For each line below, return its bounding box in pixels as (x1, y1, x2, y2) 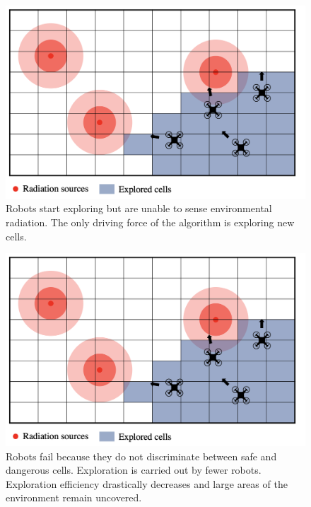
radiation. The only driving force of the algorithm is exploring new (6, 215, 295, 230)
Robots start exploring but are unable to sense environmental (6, 201, 272, 216)
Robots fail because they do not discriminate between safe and (6, 448, 277, 463)
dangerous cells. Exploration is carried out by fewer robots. (6, 462, 262, 477)
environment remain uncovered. (6, 490, 142, 505)
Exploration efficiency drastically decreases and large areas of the (6, 476, 288, 491)
